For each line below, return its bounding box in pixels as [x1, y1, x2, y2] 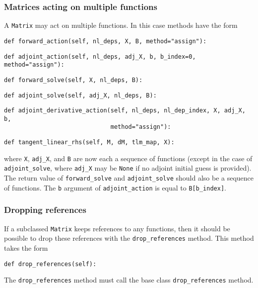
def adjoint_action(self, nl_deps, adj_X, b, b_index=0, [4, 53, 196, 60]
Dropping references [4, 203, 86, 216]
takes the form [4, 242, 48, 253]
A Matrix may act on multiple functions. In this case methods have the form [4, 20, 238, 30]
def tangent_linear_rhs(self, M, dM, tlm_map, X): [4, 139, 175, 146]
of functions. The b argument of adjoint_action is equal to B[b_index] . [4, 182, 226, 192]
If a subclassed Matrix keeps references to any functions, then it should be [4, 223, 230, 233]
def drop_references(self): [4, 260, 97, 268]
